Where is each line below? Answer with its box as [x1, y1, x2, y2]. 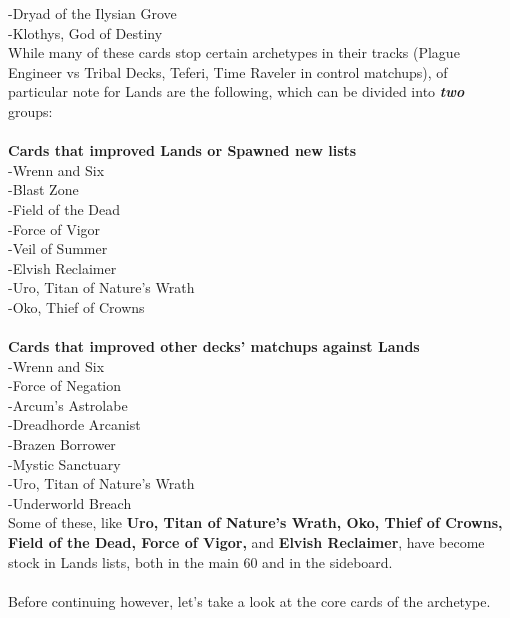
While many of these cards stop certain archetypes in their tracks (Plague [8, 42, 460, 63]
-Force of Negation [8, 375, 122, 396]
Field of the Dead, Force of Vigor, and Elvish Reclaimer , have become [8, 532, 485, 553]
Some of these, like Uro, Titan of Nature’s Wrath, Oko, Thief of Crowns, [8, 512, 503, 533]
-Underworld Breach [8, 492, 132, 513]
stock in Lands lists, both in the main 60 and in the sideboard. [8, 551, 393, 572]
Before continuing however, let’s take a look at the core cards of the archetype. [8, 590, 491, 611]
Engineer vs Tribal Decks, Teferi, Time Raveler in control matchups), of [8, 61, 448, 82]
